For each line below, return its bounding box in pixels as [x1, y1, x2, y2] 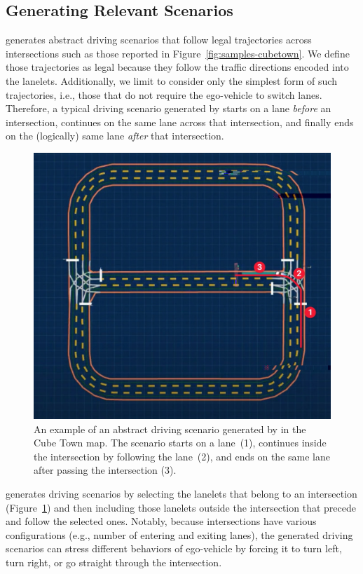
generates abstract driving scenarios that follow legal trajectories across [6, 32, 312, 47]
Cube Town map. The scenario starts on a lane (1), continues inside [34, 435, 327, 450]
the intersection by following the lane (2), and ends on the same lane [34, 449, 330, 463]
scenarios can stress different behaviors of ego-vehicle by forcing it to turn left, [6, 541, 342, 556]
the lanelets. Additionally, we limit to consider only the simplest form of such [6, 73, 337, 88]
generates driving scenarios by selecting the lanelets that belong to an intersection [6, 486, 357, 501]
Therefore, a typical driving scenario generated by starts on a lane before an [6, 101, 331, 116]
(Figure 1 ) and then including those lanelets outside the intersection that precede [6, 500, 356, 514]
